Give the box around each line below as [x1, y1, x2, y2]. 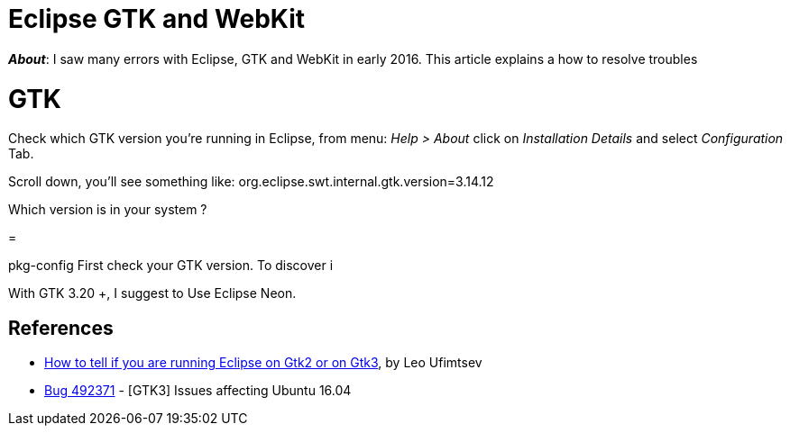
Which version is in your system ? [8, 202, 207, 218]
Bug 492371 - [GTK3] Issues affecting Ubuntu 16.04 [44, 383, 352, 399]
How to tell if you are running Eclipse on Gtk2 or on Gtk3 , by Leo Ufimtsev [44, 355, 482, 371]
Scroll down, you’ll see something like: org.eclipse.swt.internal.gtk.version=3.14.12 [8, 174, 494, 190]
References [8, 316, 114, 339]
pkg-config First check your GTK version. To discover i [8, 257, 334, 274]
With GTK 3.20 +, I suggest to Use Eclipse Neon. [8, 285, 297, 302]
